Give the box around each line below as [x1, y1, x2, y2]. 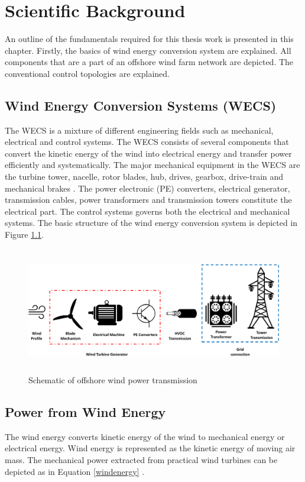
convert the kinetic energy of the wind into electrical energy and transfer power [5, 147, 292, 159]
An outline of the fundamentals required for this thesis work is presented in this [5, 33, 294, 45]
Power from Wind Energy [5, 403, 166, 421]
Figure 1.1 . [5, 228, 44, 241]
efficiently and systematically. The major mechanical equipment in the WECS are [5, 158, 300, 171]
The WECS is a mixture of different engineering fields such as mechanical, [5, 124, 274, 136]
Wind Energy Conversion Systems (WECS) [5, 96, 277, 114]
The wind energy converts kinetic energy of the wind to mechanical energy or [5, 430, 285, 442]
